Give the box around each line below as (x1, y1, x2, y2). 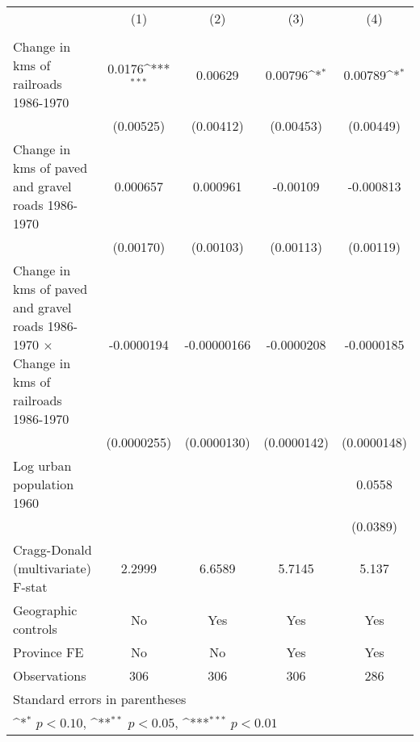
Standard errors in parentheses (13, 690, 187, 708)
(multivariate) (13, 559, 91, 577)
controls (13, 619, 57, 638)
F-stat (13, 577, 48, 596)
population (13, 475, 74, 493)
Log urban (13, 456, 72, 475)
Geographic (13, 601, 78, 619)
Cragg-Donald (13, 540, 92, 559)
